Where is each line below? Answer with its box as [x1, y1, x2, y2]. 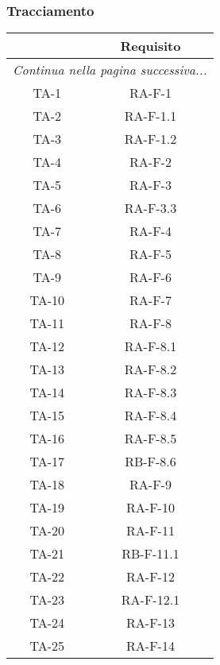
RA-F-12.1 [121, 590, 180, 609]
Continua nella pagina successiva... [13, 60, 207, 79]
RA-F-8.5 [124, 429, 177, 448]
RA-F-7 [129, 291, 172, 310]
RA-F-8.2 [124, 360, 177, 379]
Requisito [120, 37, 181, 56]
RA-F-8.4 [124, 406, 177, 425]
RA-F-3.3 [124, 199, 177, 218]
